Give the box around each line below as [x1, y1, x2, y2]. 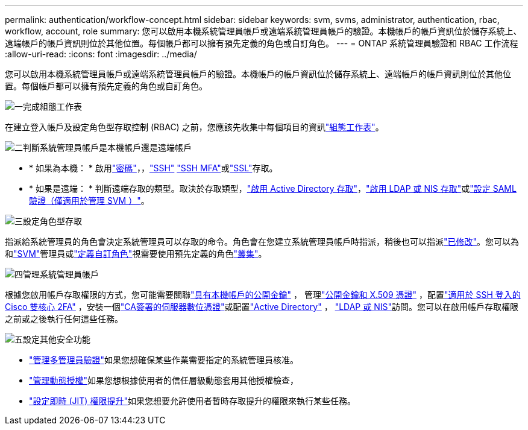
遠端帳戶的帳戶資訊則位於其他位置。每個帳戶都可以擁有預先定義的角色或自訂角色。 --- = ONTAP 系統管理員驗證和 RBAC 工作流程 [5, 38, 518, 48]
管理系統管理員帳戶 [23, 269, 99, 279]
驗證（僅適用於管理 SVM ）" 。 [29, 195, 149, 206]
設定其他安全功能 [23, 334, 90, 344]
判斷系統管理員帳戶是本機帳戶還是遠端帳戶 [23, 142, 192, 153]
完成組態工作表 [23, 101, 82, 112]
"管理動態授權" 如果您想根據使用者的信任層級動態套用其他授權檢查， [29, 375, 299, 385]
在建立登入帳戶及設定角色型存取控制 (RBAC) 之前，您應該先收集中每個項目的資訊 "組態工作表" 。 [5, 122, 384, 132]
